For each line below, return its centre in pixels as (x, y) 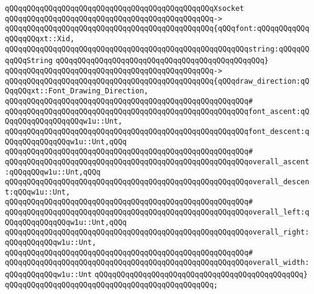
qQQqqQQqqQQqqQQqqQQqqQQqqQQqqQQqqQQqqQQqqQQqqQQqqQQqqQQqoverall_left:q (157, 212)
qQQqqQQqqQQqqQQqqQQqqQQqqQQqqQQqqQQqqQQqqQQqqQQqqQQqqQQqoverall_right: (157, 232)
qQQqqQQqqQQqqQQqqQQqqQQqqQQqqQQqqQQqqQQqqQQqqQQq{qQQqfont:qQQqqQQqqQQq (157, 29)
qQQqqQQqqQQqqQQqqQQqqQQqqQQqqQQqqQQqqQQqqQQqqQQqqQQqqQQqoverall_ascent (157, 162)
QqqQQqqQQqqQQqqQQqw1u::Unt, (64, 122)
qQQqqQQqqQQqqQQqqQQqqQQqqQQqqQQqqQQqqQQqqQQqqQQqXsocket (125, 8)
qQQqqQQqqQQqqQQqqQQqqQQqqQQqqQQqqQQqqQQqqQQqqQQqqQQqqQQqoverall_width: (157, 263)
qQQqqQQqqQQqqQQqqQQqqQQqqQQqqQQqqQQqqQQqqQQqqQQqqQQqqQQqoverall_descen (157, 182)
